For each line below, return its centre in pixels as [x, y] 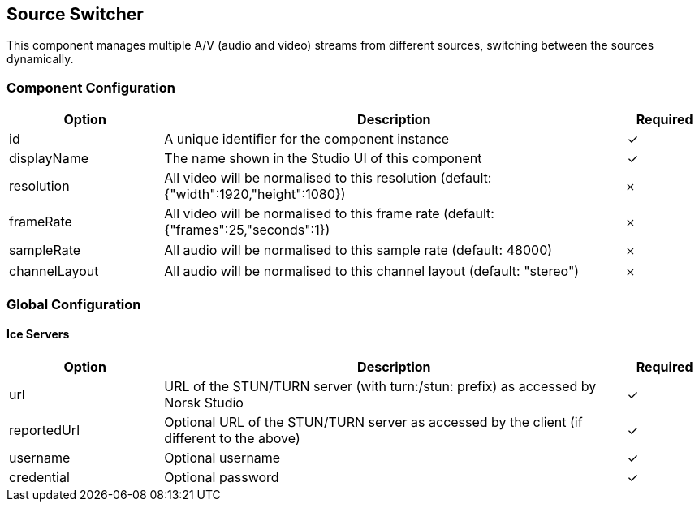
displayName [49, 159]
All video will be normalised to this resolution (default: [328, 178]
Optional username [222, 457]
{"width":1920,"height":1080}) [255, 194]
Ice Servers [38, 334]
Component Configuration [91, 87]
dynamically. [40, 59]
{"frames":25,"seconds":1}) [247, 230]
